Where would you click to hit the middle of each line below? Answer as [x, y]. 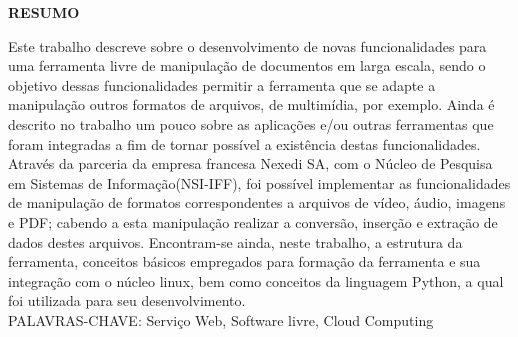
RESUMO [44, 12]
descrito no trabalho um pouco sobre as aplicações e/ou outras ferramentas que [251, 123]
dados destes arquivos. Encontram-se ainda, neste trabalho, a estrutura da [235, 241]
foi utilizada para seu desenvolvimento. [127, 300]
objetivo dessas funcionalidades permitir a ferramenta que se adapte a [222, 84]
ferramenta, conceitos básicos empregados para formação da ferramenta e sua [244, 261]
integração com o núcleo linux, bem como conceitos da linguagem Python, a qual [256, 280]
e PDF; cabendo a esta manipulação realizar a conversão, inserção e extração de [253, 221]
